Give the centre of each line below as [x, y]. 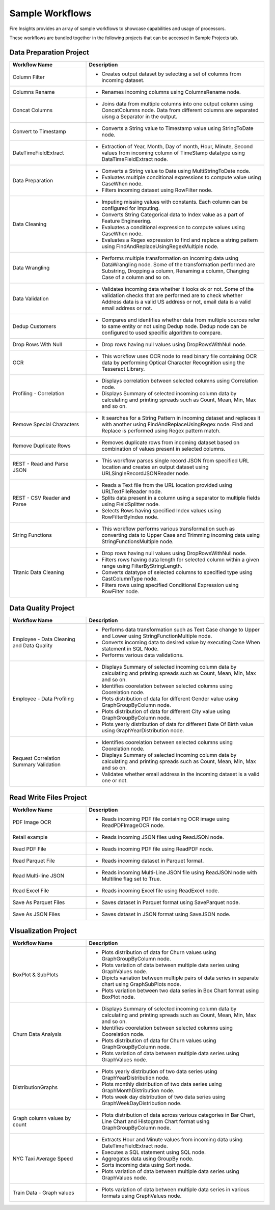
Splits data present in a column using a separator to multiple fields [181, 498]
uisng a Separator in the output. [140, 116]
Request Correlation [36, 758]
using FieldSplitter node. [131, 504]
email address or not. [127, 308]
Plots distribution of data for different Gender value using [170, 699]
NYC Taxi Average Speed [43, 1159]
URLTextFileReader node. [132, 491]
